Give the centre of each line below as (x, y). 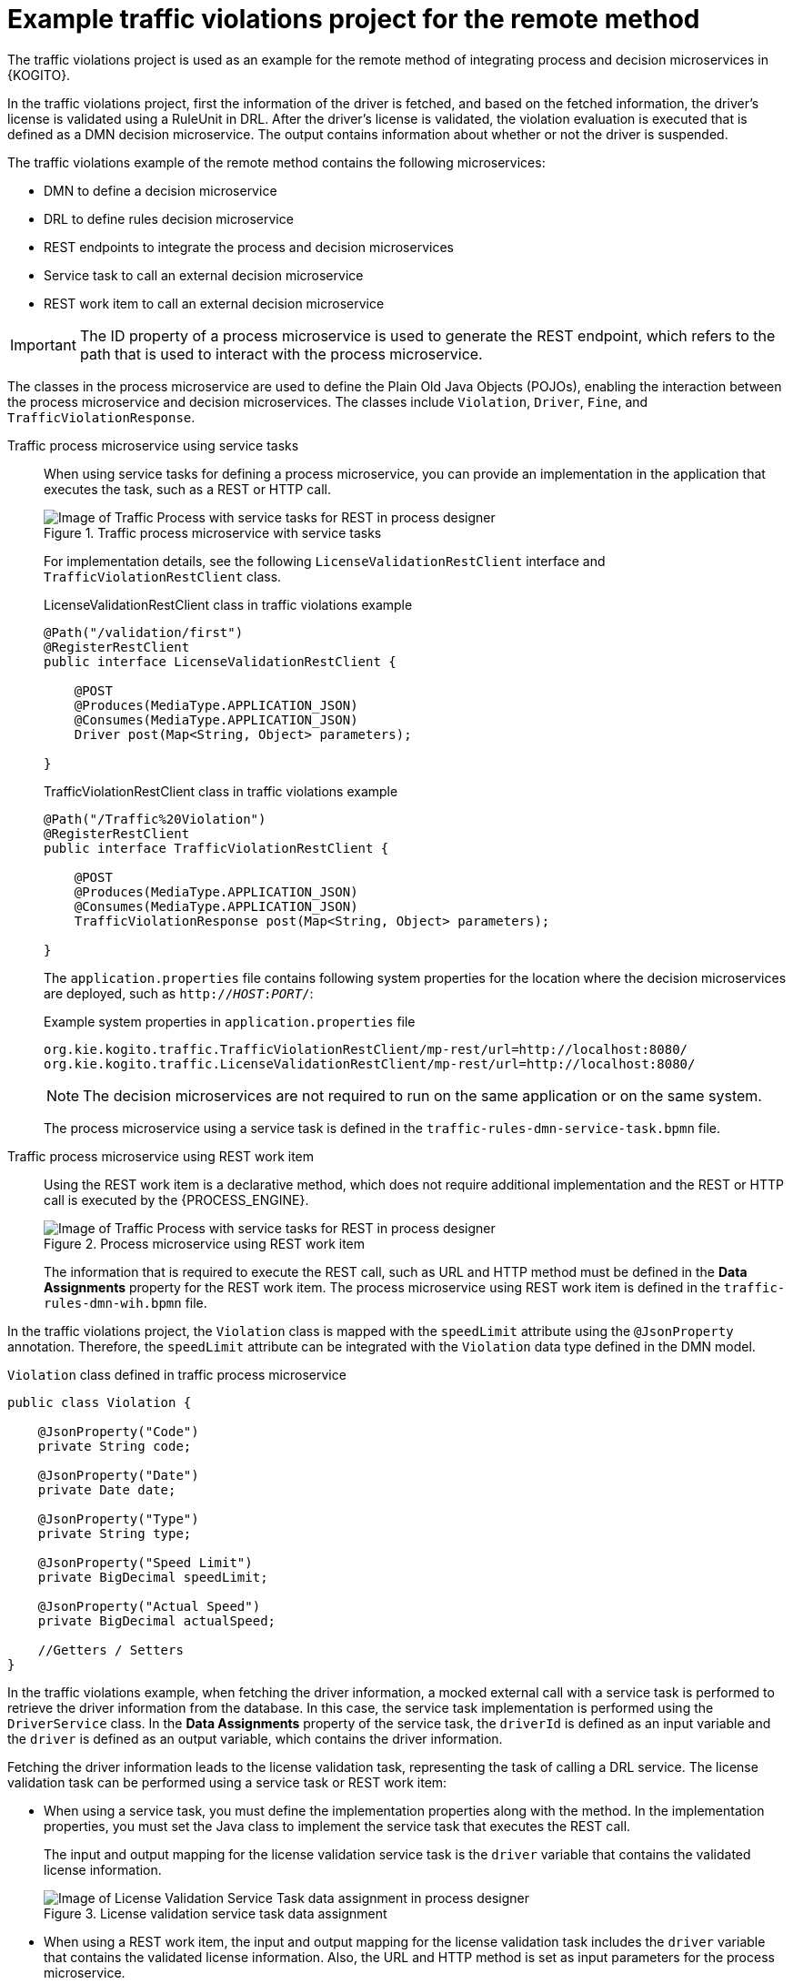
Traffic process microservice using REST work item (161, 1156)
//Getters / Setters (110, 1650)
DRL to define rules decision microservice (169, 218)
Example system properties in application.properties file (230, 1021)
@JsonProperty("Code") (118, 1431)
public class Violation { (100, 1402)
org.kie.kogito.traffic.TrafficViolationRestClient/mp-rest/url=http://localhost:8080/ (366, 1049)
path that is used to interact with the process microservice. (281, 354)
